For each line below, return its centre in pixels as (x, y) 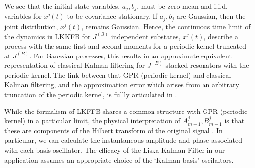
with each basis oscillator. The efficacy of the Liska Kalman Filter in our (115, 150)
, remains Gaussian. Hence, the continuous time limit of (166, 26)
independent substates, (146, 36)
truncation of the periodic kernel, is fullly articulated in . (91, 94)
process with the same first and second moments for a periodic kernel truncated (125, 46)
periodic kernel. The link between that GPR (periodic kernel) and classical (118, 75)
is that (234, 121)
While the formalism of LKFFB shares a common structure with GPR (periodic (126, 111)
